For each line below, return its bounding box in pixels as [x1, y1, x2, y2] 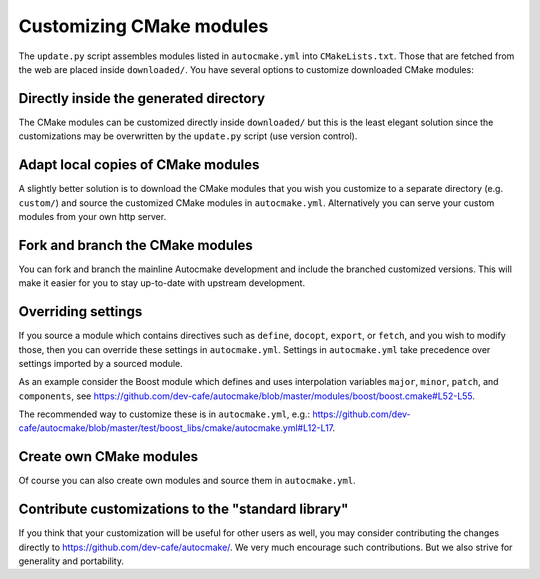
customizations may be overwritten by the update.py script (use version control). [18, 130, 358, 142]
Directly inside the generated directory [18, 90, 266, 107]
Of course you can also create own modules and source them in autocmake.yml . [18, 475, 356, 487]
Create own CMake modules [18, 448, 199, 465]
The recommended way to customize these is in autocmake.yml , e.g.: [18, 408, 310, 420]
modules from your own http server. [18, 210, 167, 222]
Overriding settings [18, 303, 143, 320]
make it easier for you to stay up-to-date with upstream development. [18, 277, 305, 289]
